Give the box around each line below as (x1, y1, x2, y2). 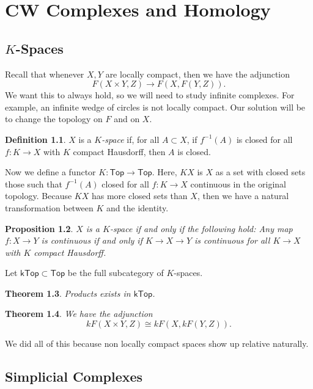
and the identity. (106, 201, 169, 214)
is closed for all (236, 133, 293, 145)
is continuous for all (194, 234, 270, 247)
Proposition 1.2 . (5, 222, 73, 234)
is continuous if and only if (41, 234, 142, 247)
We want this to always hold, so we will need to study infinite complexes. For (5, 89, 295, 101)
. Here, (152, 165, 177, 178)
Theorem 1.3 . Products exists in (5, 286, 131, 299)
